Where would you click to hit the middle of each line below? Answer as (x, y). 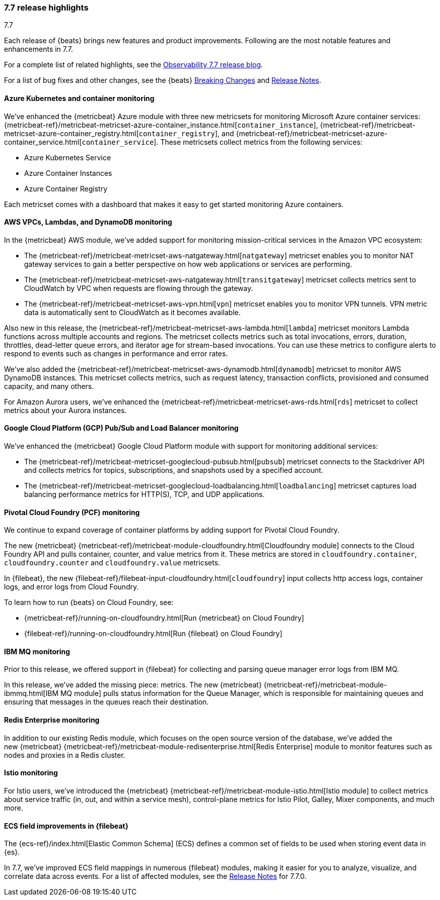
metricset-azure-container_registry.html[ (72, 133)
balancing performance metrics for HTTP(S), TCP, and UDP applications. (144, 494)
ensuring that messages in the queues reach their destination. (106, 702)
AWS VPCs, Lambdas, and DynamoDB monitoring (88, 222)
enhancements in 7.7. (39, 49)
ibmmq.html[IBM (31, 693)
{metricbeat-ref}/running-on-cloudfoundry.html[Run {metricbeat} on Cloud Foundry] (164, 618)
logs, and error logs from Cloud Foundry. (71, 587)
